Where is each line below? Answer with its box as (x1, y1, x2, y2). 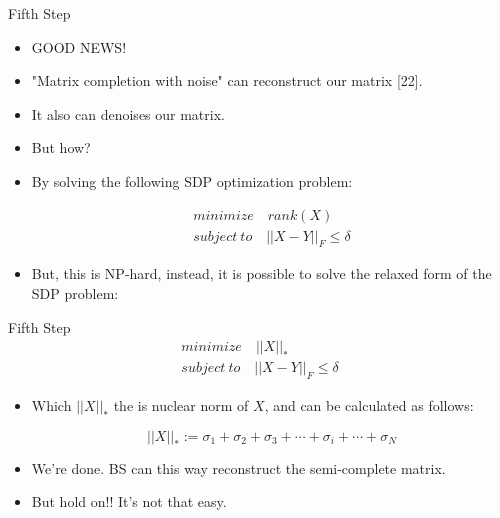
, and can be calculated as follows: (264, 395, 474, 416)
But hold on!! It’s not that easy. (31, 491, 227, 512)
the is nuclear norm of (113, 395, 249, 416)
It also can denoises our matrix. (31, 103, 225, 124)
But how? (31, 137, 91, 158)
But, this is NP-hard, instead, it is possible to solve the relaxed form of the (31, 263, 492, 284)
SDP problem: (31, 283, 119, 304)
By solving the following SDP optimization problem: (31, 170, 353, 191)
